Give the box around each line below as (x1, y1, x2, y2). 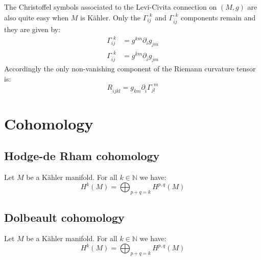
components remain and (180, 12, 256, 22)
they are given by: (4, 23, 61, 34)
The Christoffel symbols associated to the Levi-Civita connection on (4, 2, 217, 12)
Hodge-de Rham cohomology (4, 148, 160, 164)
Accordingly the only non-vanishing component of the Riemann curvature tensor (4, 63, 256, 74)
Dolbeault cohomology (4, 209, 125, 225)
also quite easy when (4, 12, 69, 22)
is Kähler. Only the (80, 12, 141, 22)
